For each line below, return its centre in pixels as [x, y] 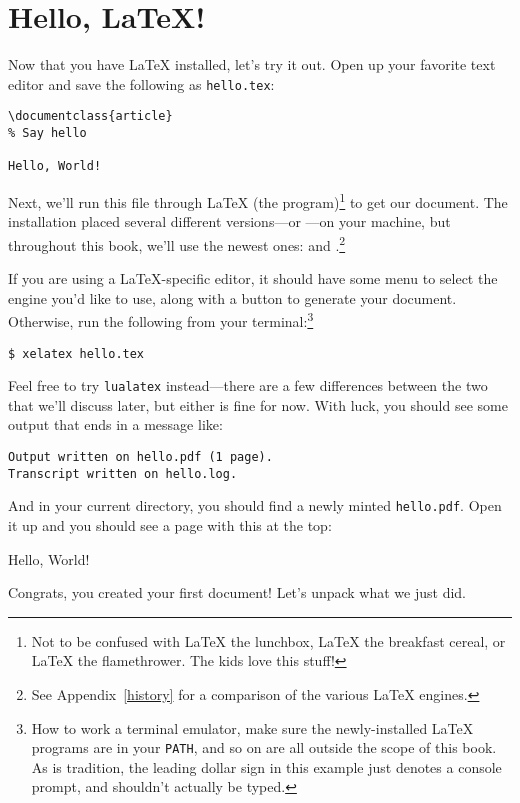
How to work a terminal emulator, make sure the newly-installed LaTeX [252, 727]
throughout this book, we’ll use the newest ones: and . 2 [177, 243]
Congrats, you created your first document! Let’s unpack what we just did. [237, 592]
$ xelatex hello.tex [76, 353]
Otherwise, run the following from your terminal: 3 [161, 319]
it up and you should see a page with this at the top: [170, 525]
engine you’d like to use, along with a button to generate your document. [232, 297]
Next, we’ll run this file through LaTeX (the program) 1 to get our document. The [258, 200]
